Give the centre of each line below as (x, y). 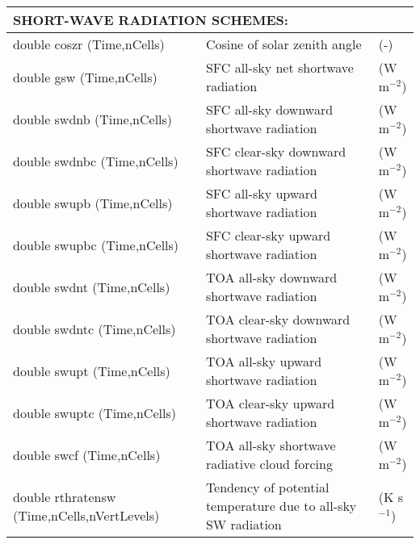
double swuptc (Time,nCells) (94, 412)
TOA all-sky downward (271, 277)
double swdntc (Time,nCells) (94, 328)
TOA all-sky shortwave (271, 445)
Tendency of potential (267, 487)
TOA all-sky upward (264, 361)
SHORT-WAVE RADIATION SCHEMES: (151, 20)
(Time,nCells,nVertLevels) (86, 515)
